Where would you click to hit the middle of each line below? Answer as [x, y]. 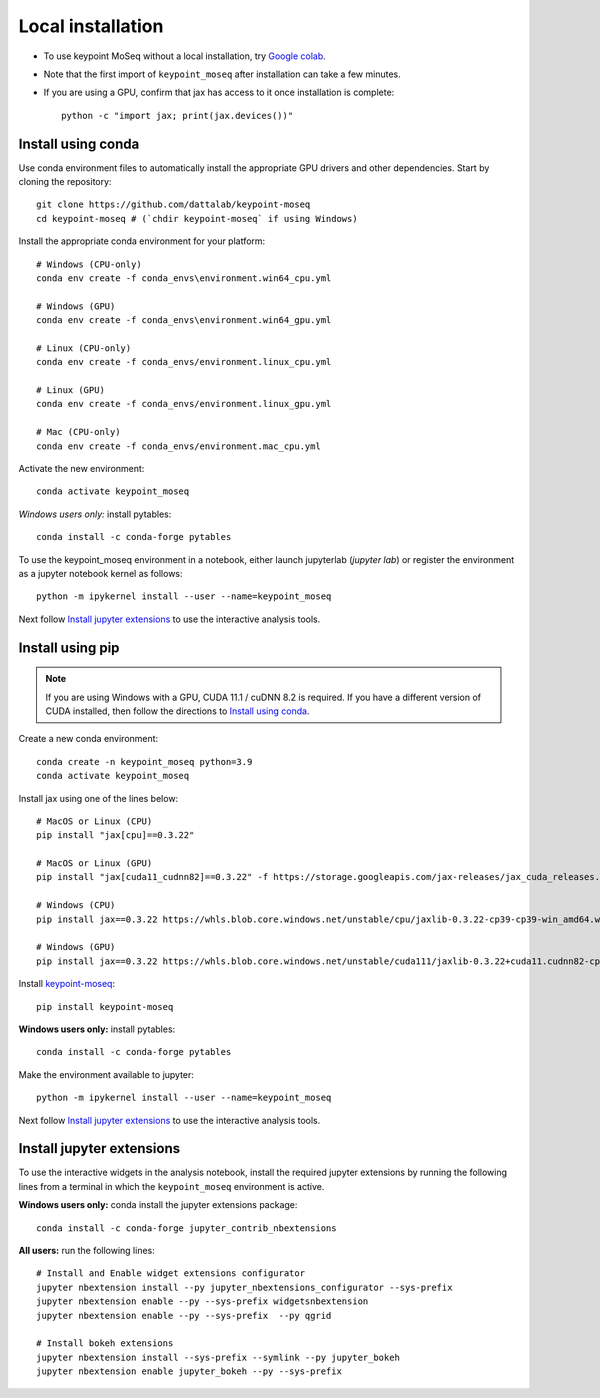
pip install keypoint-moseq [105, 1006]
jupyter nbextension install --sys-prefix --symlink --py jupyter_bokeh [218, 1357]
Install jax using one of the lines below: [98, 798]
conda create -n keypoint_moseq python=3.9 [144, 761]
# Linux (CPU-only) [84, 348]
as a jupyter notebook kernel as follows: [101, 573]
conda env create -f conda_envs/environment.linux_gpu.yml [184, 404]
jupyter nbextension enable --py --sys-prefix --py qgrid [184, 1315]
